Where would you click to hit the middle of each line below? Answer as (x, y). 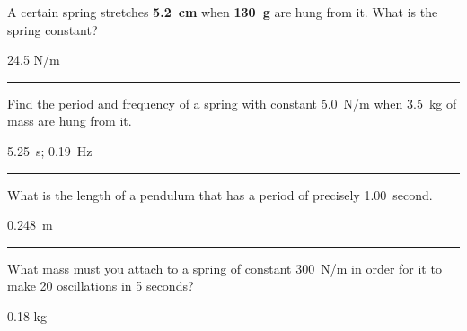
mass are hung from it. (70, 121)
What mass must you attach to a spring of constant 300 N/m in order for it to (225, 268)
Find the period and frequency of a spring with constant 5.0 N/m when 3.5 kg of (232, 103)
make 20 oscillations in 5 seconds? (101, 286)
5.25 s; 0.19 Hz (50, 150)
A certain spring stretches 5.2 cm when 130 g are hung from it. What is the (223, 12)
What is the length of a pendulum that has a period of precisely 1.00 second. (220, 194)
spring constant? (53, 29)
